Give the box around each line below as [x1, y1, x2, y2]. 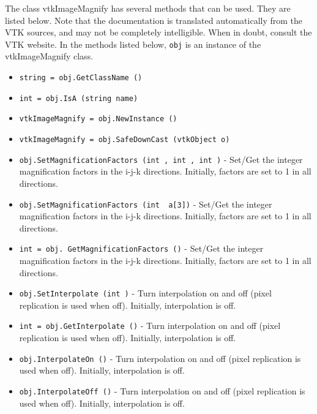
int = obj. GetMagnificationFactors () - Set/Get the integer [19, 242, 264, 255]
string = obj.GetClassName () [19, 73, 143, 83]
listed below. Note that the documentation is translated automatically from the [5, 13, 303, 26]
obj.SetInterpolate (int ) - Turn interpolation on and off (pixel [19, 287, 272, 299]
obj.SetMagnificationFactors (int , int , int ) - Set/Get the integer [19, 152, 303, 165]
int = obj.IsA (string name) [19, 94, 138, 103]
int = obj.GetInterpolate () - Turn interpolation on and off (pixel [19, 319, 281, 332]
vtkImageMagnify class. [5, 50, 94, 62]
